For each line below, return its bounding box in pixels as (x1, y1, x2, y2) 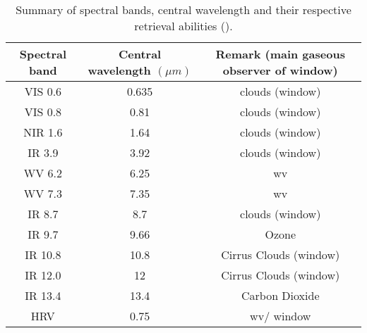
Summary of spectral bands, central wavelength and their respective (16, 1, 351, 18)
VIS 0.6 (24, 83, 62, 99)
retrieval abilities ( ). (134, 18, 233, 34)
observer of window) (222, 62, 338, 78)
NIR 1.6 (23, 124, 63, 140)
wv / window (250, 308, 311, 324)
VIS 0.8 (24, 103, 62, 120)
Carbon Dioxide (241, 287, 320, 303)
